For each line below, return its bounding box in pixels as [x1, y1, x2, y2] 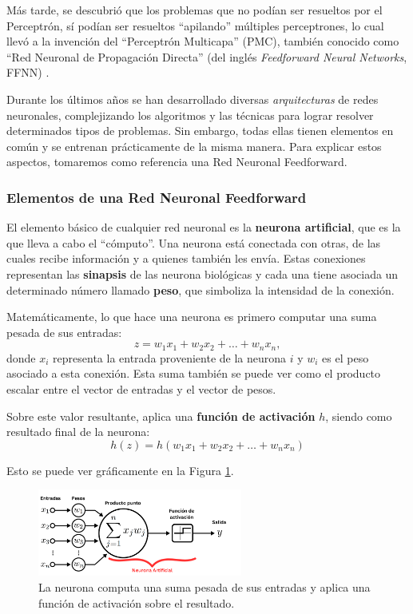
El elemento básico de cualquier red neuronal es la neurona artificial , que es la [6, 219, 401, 236]
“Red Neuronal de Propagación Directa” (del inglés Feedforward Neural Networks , [6, 48, 407, 65]
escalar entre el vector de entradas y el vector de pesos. [6, 380, 276, 397]
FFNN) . [6, 64, 50, 81]
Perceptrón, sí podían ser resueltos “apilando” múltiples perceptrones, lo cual [6, 17, 384, 34]
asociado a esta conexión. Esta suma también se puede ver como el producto [6, 365, 381, 382]
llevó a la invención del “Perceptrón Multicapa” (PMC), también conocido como [6, 33, 399, 50]
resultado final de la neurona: [6, 423, 150, 440]
